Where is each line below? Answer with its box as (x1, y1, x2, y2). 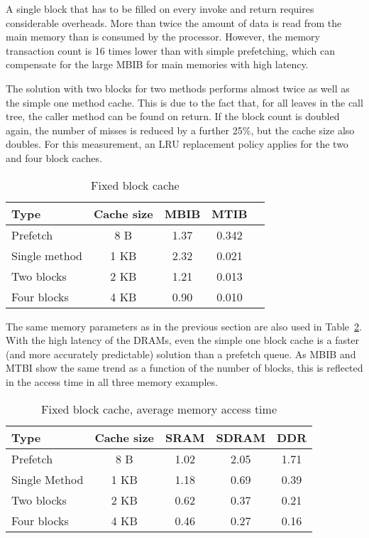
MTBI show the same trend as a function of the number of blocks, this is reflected (6, 360, 363, 375)
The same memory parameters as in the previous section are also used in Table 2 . (6, 318, 362, 333)
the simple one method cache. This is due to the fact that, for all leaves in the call (6, 95, 363, 109)
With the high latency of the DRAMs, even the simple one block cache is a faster (6, 333, 360, 348)
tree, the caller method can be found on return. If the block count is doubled (6, 109, 340, 124)
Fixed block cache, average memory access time (41, 400, 277, 417)
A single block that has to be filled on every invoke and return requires (6, 1, 314, 16)
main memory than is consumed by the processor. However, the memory (6, 29, 321, 44)
